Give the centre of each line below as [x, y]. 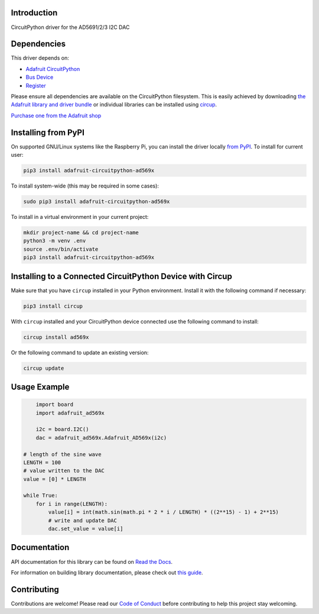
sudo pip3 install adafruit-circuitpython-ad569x [97, 202]
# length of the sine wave [62, 454]
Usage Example [40, 387]
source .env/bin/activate [61, 249]
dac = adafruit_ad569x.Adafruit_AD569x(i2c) [101, 437]
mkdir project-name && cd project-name [81, 232]
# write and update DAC [83, 520]
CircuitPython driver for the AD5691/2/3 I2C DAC [70, 27]
